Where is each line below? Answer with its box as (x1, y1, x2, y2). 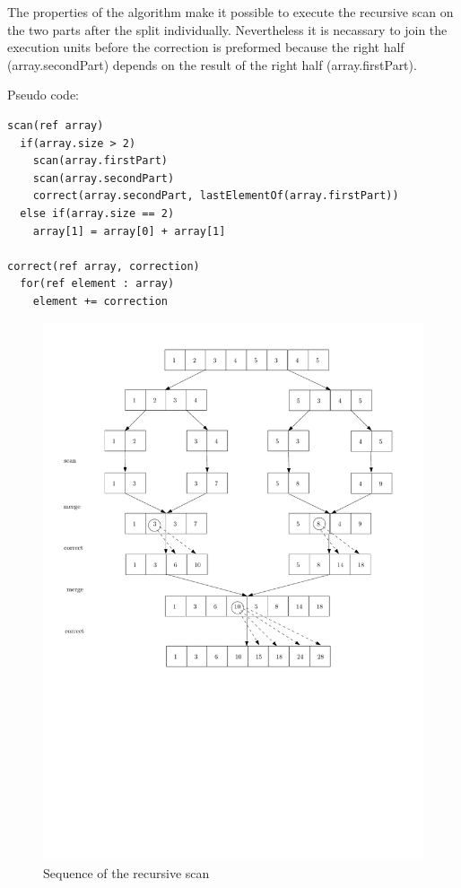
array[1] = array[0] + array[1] (32, 224, 226, 238)
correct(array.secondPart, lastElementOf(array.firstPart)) (32, 189, 399, 203)
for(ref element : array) (20, 277, 175, 291)
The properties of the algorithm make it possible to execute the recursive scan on (7, 3, 454, 21)
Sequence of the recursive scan (43, 864, 210, 883)
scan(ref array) (7, 118, 104, 132)
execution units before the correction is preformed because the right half (7, 38, 404, 57)
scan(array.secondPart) (32, 171, 175, 185)
